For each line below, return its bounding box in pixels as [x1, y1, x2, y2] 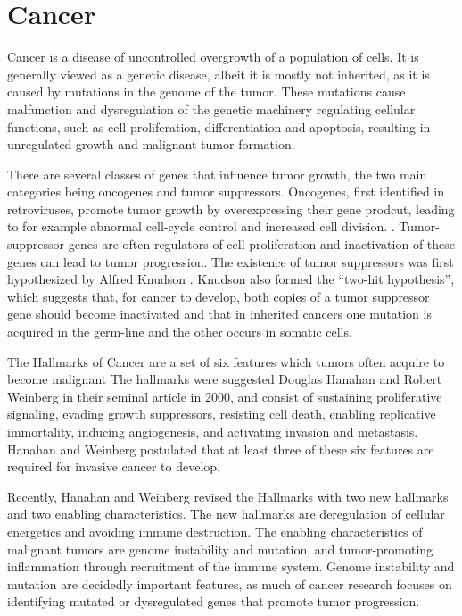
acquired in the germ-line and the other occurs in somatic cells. [7, 322, 352, 341]
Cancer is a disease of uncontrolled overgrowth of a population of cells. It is [7, 47, 419, 66]
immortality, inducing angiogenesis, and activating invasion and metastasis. [7, 422, 418, 440]
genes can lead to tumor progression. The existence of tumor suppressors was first [7, 252, 454, 271]
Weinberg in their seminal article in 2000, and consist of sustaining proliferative [7, 387, 442, 405]
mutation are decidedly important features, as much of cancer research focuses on [7, 574, 452, 593]
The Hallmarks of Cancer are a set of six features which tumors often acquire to [7, 352, 445, 370]
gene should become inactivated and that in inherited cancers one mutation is [7, 304, 432, 323]
